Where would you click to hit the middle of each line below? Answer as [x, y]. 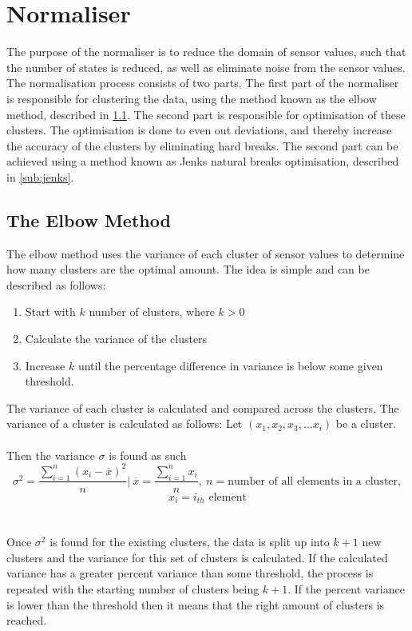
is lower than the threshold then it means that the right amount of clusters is [196, 604]
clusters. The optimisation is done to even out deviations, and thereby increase [199, 130]
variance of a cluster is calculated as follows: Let [125, 423]
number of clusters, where [152, 312]
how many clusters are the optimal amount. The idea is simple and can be [188, 269]
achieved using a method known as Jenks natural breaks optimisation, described [203, 161]
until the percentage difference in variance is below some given [230, 365]
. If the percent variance [346, 588]
